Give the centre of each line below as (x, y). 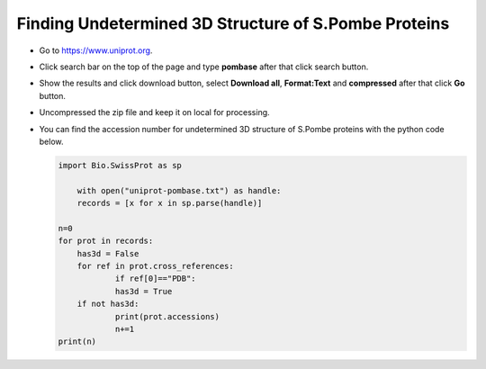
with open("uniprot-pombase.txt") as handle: (179, 190)
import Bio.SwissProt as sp (120, 165)
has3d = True (144, 291)
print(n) (77, 342)
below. (51, 141)
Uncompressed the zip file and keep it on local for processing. (154, 112)
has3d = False (108, 253)
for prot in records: (106, 241)
